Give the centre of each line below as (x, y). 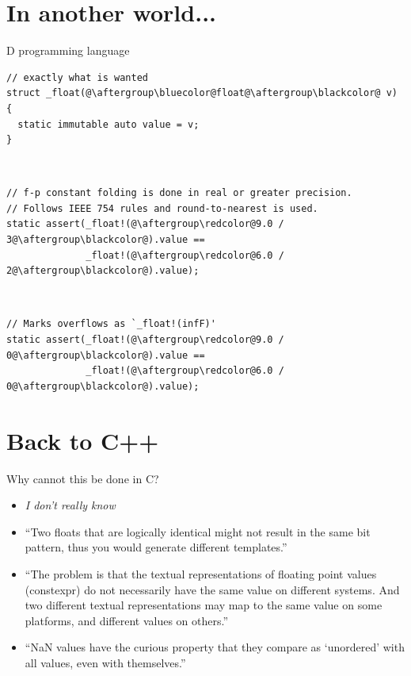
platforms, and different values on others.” (127, 620)
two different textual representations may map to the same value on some (204, 605)
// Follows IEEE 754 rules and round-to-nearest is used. (162, 208)
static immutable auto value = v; (108, 124)
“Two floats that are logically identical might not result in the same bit (198, 531)
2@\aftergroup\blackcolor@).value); (103, 271)
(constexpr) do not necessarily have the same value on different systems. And (212, 589)
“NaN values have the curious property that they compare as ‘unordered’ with (215, 647)
